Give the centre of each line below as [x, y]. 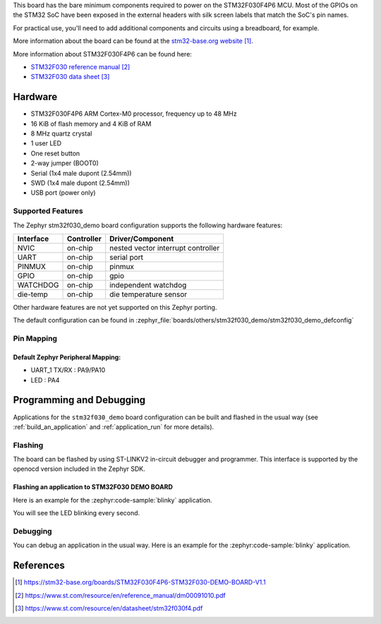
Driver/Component [142, 239]
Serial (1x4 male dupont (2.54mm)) [81, 173]
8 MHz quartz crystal [61, 133]
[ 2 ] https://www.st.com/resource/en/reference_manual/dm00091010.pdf [120, 595]
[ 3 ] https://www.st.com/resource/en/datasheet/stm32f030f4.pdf [109, 608]
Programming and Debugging [79, 400]
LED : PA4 [45, 380]
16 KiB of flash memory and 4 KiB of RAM [91, 124]
